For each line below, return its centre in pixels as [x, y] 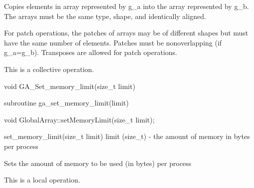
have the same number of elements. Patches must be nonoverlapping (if [113, 42]
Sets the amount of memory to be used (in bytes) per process [98, 163]
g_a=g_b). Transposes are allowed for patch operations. [91, 52]
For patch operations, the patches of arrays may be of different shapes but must [126, 33]
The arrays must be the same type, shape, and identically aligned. [105, 16]
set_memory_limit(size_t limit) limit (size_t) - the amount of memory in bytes [127, 136]
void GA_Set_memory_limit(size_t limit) [70, 86]
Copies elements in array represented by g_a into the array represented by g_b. [127, 6]
